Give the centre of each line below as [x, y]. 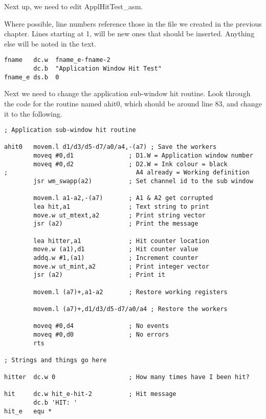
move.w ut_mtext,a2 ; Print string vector [119, 215]
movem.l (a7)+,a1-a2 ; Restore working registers [130, 292]
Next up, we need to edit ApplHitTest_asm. [74, 6]
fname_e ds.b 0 [32, 77]
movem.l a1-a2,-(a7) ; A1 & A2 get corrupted [123, 198]
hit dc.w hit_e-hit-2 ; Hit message [90, 394]
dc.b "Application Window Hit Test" [97, 69]
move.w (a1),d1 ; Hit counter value [116, 249]
